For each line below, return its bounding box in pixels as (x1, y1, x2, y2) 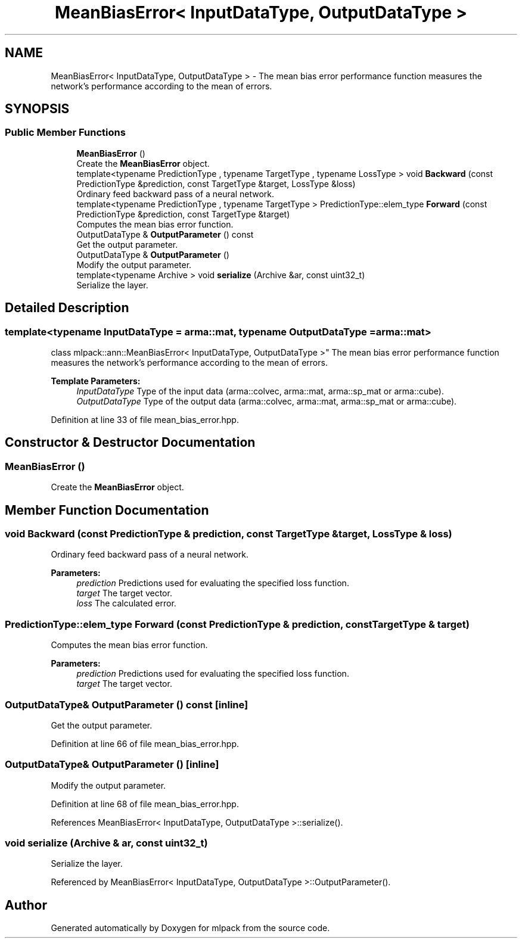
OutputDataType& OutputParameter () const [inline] (5, 698, 248, 711)
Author (5, 897, 47, 913)
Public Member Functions (5, 126, 126, 139)
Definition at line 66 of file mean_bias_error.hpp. (51, 738, 239, 749)
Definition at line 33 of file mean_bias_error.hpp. (51, 415, 239, 425)
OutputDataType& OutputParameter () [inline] (5, 758, 219, 771)
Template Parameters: (51, 376, 141, 387)
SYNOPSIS (5, 101, 70, 117)
